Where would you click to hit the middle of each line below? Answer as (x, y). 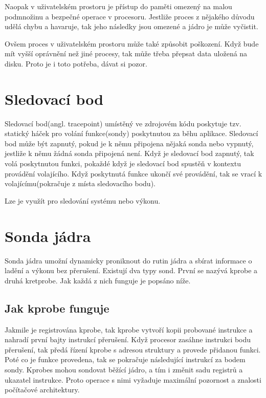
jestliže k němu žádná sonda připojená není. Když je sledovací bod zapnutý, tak (129, 153)
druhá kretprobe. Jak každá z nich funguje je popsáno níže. (98, 280)
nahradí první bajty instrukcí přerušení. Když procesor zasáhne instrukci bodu (128, 339)
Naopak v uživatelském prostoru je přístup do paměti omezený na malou (118, 6)
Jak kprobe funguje (57, 308)
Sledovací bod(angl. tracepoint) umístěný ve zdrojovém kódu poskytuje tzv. (123, 123)
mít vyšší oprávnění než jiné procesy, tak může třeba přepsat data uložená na (126, 53)
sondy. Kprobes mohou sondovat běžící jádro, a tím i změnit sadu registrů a (124, 369)
